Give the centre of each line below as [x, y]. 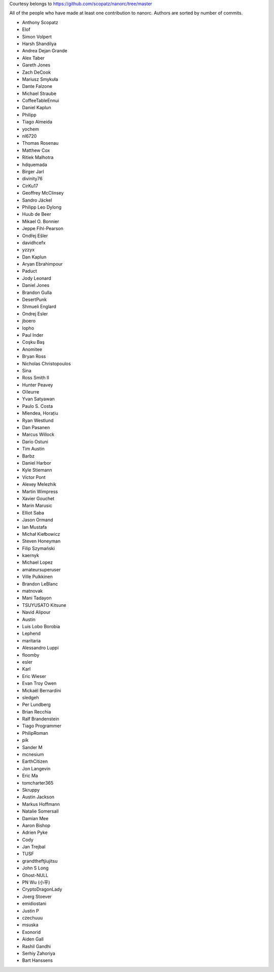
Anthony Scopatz [40, 22]
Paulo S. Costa [38, 406]
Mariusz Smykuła [40, 79]
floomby [31, 655]
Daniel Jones [36, 285]
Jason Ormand [38, 520]
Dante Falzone [37, 86]
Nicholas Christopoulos [46, 364]
